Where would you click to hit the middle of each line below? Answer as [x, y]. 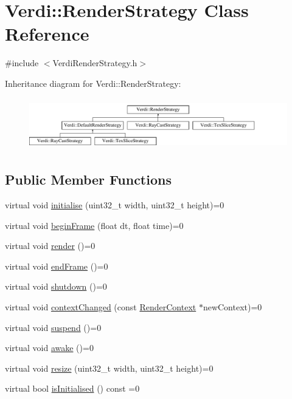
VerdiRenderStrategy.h [95, 63]
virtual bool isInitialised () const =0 [72, 388]
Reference [47, 34]
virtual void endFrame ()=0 [57, 266]
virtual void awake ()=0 [49, 348]
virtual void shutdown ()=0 [56, 286]
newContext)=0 [232, 307]
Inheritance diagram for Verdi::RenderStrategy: [93, 83]
